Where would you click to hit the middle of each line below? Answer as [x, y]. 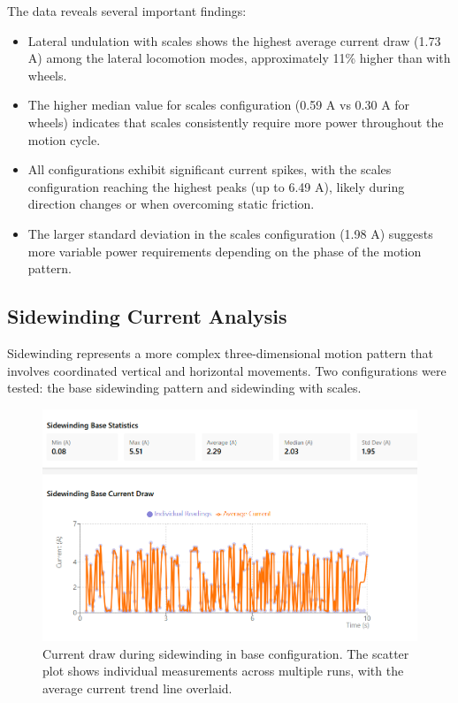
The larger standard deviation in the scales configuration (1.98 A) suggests [230, 233]
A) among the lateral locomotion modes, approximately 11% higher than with [239, 58]
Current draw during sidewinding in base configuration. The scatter [226, 653]
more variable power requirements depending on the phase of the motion [225, 251]
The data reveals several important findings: [127, 11]
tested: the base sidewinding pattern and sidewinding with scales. [184, 388]
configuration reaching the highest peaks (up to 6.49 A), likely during [216, 186]
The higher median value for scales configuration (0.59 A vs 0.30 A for [219, 105]
